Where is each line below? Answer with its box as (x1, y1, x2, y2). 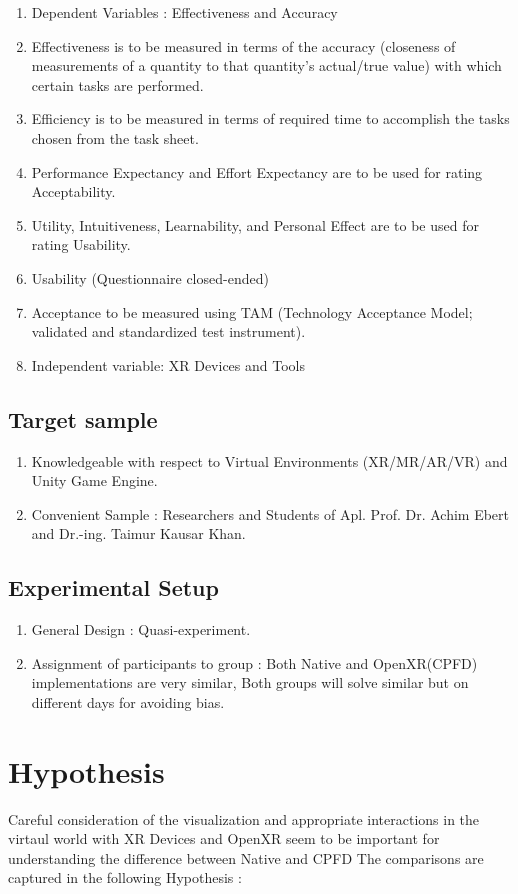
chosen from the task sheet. (31, 127, 199, 148)
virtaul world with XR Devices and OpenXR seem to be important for (8, 828, 440, 849)
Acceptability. (31, 181, 116, 202)
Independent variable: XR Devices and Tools (31, 354, 305, 375)
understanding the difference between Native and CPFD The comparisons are (8, 847, 484, 868)
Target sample (8, 403, 158, 434)
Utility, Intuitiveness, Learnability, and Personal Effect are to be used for (31, 214, 479, 235)
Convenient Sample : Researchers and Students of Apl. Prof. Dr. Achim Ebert (31, 503, 510, 524)
